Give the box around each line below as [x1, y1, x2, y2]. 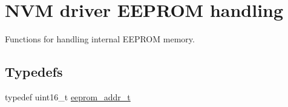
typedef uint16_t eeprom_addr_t [5, 90, 131, 103]
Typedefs [5, 62, 63, 81]
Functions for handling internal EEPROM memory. [5, 33, 195, 45]
